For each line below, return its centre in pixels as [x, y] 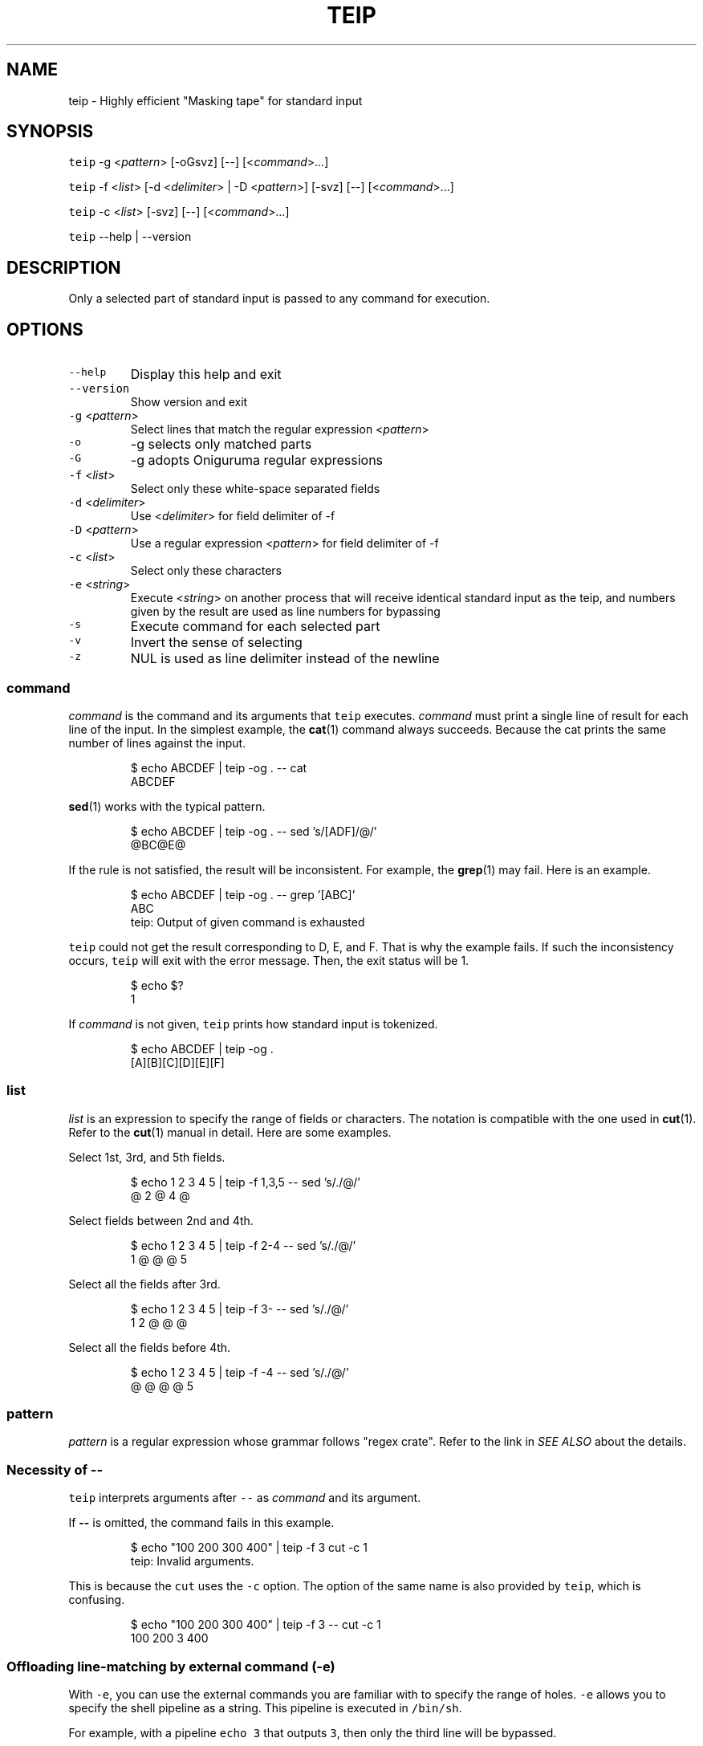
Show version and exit [189, 402]
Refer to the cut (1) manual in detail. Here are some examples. [230, 1132]
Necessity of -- [55, 1469]
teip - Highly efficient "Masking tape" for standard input [215, 100]
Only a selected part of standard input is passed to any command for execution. [279, 299]
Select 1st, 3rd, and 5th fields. [147, 1157]
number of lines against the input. [157, 743]
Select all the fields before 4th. [150, 1347]
